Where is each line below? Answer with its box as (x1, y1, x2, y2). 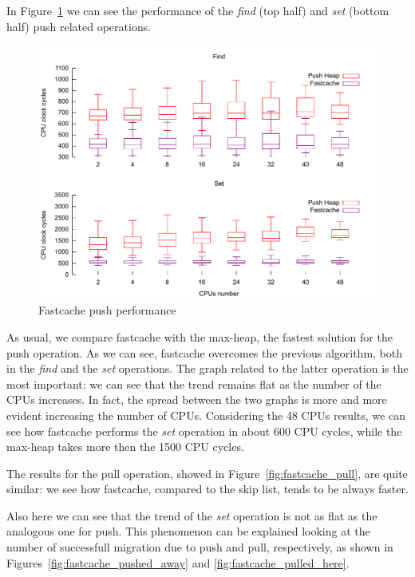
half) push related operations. (6, 18, 152, 34)
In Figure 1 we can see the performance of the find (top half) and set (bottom (6, 2, 389, 18)
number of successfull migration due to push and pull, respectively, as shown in (6, 539, 393, 555)
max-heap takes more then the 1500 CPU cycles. (6, 438, 244, 455)
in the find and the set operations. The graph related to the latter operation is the (6, 360, 409, 377)
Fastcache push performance (38, 302, 176, 318)
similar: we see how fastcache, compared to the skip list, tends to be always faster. (6, 480, 409, 497)
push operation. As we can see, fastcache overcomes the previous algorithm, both (6, 344, 403, 361)
